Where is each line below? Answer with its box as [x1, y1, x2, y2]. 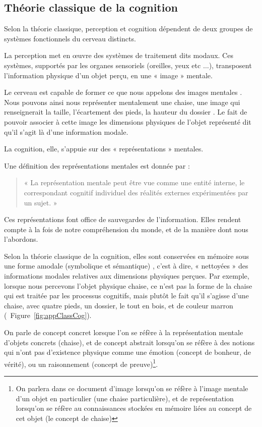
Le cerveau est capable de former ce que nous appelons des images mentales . [4, 87, 242, 97]
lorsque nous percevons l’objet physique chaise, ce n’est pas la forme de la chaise [4, 280, 252, 291]
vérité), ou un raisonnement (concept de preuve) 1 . [4, 357, 158, 369]
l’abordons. [4, 234, 38, 244]
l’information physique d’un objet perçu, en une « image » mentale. [4, 70, 213, 80]
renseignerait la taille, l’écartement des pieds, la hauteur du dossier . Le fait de [4, 106, 247, 117]
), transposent [209, 60, 252, 70]
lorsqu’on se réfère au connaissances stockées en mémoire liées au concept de [16, 403, 252, 413]
